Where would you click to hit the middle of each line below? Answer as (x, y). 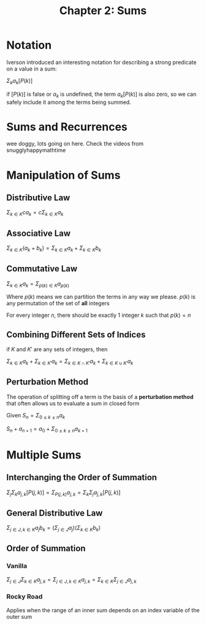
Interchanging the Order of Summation (82, 477)
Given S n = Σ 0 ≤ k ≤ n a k (36, 416)
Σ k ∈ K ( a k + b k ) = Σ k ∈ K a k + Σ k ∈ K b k (54, 249)
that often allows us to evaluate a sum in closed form (73, 403)
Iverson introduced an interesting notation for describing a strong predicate (101, 62)
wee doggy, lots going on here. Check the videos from (75, 144)
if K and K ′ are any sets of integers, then (57, 349)
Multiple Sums (44, 455)
